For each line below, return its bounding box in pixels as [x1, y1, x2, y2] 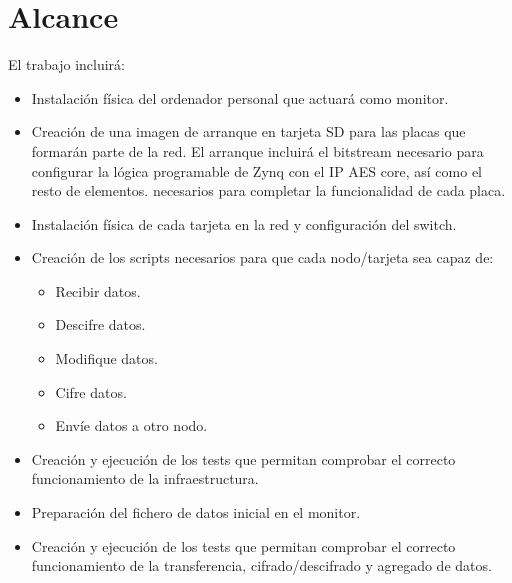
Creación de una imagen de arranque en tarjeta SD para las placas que [31, 121, 466, 142]
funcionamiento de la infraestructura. [31, 468, 259, 489]
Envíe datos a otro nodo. [55, 415, 208, 436]
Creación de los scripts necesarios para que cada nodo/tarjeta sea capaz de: [31, 247, 494, 268]
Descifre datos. [55, 314, 146, 335]
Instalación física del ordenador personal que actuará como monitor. [31, 87, 449, 108]
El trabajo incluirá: [8, 54, 125, 75]
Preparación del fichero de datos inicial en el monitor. [31, 502, 361, 523]
